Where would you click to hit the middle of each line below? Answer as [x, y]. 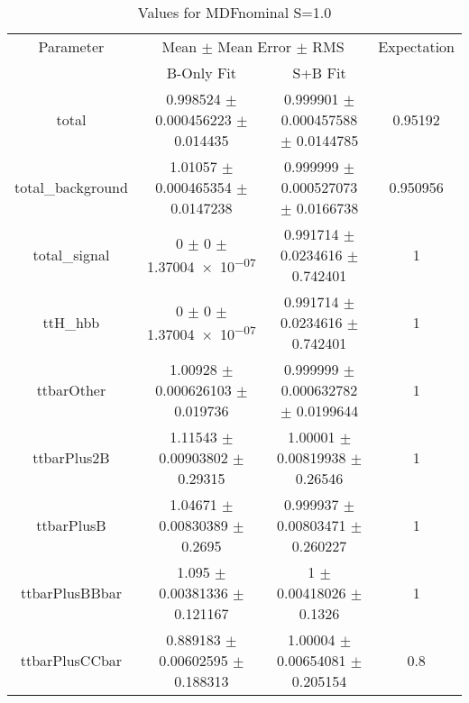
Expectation [416, 46]
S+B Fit [319, 73]
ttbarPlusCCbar [71, 660]
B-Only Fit [202, 73]
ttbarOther [71, 390]
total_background [71, 187]
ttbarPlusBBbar [71, 593]
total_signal [71, 255]
